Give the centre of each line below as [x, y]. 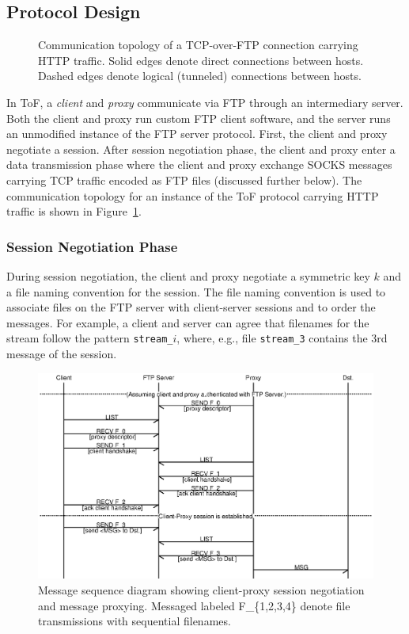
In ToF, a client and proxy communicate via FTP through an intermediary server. [205, 102]
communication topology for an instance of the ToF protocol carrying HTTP [193, 195]
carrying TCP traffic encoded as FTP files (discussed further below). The [184, 180]
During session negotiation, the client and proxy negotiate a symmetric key [188, 275]
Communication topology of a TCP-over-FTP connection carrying [198, 45]
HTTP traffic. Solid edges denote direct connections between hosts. [201, 60]
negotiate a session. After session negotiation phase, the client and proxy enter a [201, 149]
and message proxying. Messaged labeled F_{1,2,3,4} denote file [194, 605]
